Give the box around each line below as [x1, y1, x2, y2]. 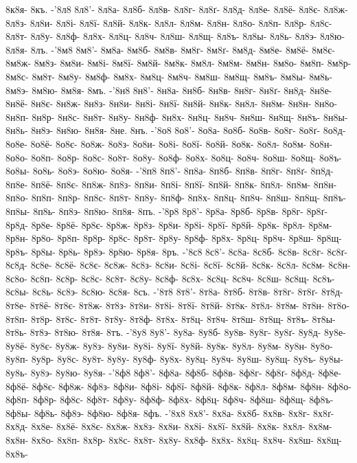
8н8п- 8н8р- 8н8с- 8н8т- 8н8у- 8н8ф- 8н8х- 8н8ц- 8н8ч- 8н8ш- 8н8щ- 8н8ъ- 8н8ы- [5, 109, 348, 124]
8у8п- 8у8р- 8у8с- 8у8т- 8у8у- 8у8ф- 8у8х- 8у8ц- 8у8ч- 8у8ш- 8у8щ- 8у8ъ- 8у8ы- [5, 352, 344, 366]
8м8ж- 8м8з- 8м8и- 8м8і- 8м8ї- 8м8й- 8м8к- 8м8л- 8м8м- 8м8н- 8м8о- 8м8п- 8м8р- [5, 56, 352, 70]
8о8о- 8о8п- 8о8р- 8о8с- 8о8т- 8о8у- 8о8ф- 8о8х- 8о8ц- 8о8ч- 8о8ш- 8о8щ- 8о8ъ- [5, 150, 342, 164]
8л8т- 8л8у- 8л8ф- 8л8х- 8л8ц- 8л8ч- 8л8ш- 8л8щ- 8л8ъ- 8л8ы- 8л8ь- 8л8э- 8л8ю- [5, 29, 345, 43]
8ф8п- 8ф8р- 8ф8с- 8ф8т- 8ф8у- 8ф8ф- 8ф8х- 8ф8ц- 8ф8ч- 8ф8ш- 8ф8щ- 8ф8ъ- [5, 392, 334, 407]
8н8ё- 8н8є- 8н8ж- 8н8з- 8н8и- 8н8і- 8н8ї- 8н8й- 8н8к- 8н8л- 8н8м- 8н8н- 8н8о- [5, 96, 338, 111]
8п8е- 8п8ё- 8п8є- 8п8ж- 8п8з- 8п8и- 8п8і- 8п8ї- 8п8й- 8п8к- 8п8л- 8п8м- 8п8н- [5, 177, 337, 191]
